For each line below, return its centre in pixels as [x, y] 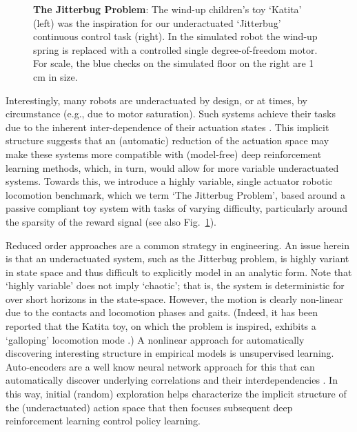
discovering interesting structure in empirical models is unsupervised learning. [170, 353]
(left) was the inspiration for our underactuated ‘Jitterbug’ [157, 22]
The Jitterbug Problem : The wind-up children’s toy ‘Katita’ [167, 9]
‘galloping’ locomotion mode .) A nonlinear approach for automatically [155, 339]
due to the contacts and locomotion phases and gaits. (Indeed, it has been [162, 312]
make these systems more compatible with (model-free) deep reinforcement [164, 154]
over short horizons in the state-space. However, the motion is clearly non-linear [174, 298]
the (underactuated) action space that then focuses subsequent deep [149, 407]
